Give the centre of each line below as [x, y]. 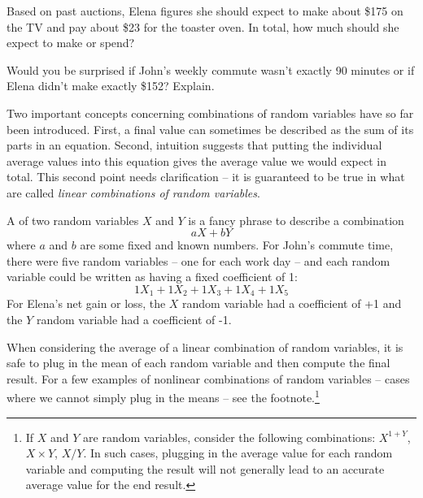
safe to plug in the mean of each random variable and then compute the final [198, 363]
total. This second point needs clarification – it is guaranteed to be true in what [206, 177]
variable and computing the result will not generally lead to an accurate [205, 468]
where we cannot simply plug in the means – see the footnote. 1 [163, 396]
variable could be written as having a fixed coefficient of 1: [152, 277]
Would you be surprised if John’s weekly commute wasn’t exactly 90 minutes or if [211, 69]
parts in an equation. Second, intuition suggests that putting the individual [194, 145]
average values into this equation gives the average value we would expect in [196, 160]
